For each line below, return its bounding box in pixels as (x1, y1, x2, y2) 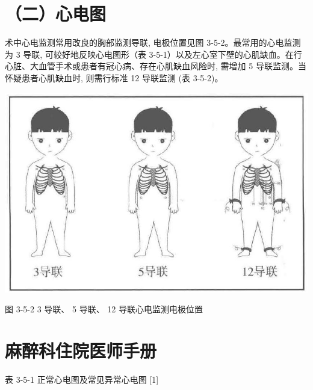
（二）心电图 (5, 1, 107, 26)
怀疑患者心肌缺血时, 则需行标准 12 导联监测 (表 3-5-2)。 (5, 71, 223, 84)
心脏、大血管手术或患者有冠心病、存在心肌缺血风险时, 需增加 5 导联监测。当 (5, 60, 306, 72)
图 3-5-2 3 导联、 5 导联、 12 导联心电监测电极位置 (5, 303, 203, 315)
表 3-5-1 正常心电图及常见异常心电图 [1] (5, 373, 159, 385)
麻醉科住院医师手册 (5, 338, 157, 362)
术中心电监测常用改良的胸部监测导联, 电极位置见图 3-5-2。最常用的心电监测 (5, 36, 301, 49)
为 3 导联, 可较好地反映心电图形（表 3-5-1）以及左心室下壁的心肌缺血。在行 (5, 48, 302, 60)
